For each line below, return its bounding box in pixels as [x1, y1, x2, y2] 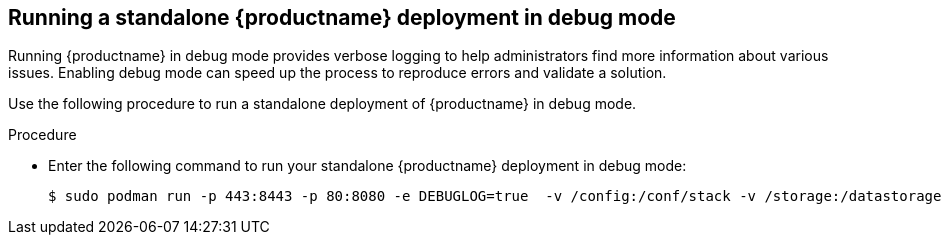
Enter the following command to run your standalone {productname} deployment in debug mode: [48, 157, 687, 175]
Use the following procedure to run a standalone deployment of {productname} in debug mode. [8, 95, 637, 113]
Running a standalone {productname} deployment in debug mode [8, 5, 676, 30]
